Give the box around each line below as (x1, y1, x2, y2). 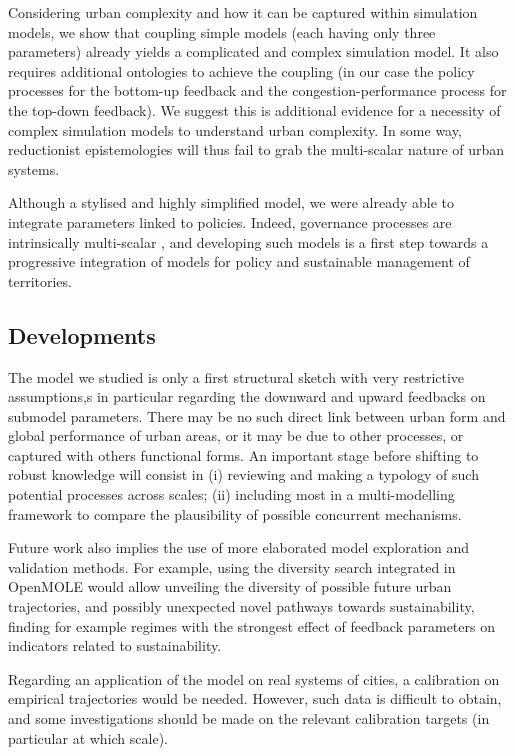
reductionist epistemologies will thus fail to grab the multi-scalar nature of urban (8, 139, 505, 160)
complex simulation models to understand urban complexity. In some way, (8, 119, 462, 140)
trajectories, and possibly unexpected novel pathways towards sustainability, (8, 596, 475, 617)
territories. (8, 270, 72, 291)
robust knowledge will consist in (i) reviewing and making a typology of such (8, 464, 479, 485)
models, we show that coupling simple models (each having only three (8, 21, 436, 42)
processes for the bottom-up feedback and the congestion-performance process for (8, 80, 507, 101)
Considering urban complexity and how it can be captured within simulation (8, 2, 478, 22)
